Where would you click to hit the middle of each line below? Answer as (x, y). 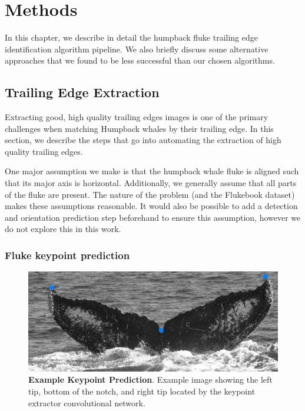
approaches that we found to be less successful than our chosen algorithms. (140, 60)
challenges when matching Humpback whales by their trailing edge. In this (139, 128)
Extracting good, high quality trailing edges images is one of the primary (137, 117)
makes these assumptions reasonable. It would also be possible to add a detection (151, 206)
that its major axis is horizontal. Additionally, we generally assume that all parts (151, 183)
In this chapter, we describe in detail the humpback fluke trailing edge (131, 37)
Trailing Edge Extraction (82, 92)
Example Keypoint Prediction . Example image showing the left (150, 379)
